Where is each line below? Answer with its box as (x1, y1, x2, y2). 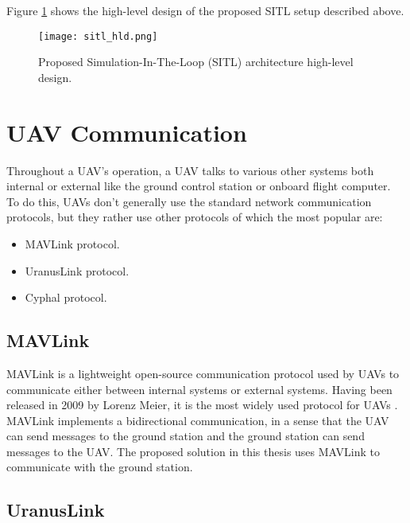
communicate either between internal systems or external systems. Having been (6, 381, 393, 397)
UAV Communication (6, 115, 247, 148)
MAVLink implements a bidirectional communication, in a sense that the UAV (6, 412, 389, 428)
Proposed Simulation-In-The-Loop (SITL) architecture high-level (38, 53, 354, 70)
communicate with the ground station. (6, 459, 193, 475)
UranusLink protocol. (25, 262, 130, 279)
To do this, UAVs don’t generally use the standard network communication (6, 193, 372, 209)
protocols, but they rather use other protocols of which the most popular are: (6, 209, 383, 225)
